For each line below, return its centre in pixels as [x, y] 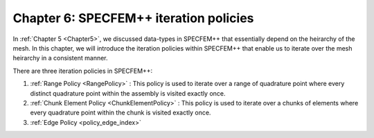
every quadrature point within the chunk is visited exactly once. [121, 113]
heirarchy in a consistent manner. [60, 58]
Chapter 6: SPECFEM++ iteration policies [133, 18]
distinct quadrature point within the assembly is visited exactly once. [128, 93]
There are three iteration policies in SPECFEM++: [83, 71]
